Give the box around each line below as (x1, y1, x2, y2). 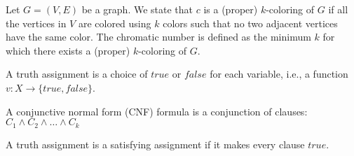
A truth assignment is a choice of (6, 66, 148, 81)
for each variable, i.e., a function (210, 66, 348, 81)
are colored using (78, 15, 151, 30)
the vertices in (6, 15, 67, 30)
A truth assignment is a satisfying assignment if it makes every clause (6, 136, 305, 151)
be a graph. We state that (81, 2, 193, 16)
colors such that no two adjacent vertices (163, 15, 338, 30)
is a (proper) (203, 2, 258, 16)
